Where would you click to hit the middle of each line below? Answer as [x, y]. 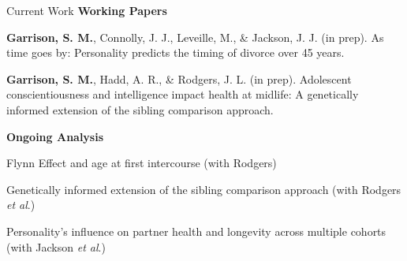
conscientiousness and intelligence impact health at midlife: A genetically [183, 94]
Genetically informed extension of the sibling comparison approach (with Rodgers [204, 189]
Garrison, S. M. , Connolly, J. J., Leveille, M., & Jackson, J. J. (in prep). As [195, 37]
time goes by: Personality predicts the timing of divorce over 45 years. [175, 52]
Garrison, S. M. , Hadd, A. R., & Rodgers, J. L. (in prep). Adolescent [179, 78]
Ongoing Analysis [55, 136]
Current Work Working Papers [87, 10]
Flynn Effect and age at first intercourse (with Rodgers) [142, 163]
